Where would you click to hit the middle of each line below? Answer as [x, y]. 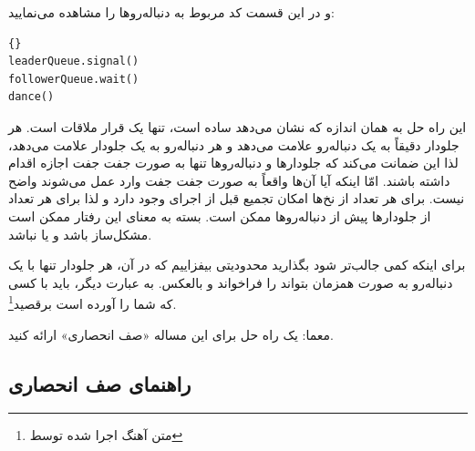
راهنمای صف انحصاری [100, 383]
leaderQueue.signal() [74, 61]
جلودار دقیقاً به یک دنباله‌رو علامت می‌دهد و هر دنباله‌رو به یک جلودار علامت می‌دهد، [234, 144]
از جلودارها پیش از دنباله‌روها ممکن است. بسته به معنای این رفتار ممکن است [220, 215]
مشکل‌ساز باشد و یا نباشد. [80, 234]
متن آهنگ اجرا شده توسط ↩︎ [106, 435]
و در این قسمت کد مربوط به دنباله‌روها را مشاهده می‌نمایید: [171, 12]
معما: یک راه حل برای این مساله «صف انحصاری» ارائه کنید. [171, 334]
